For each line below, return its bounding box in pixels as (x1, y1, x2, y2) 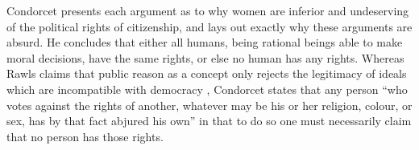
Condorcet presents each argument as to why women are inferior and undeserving (6, 2, 409, 18)
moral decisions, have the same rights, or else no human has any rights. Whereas (6, 49, 404, 66)
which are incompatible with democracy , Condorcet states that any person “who (6, 80, 408, 97)
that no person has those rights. (6, 128, 164, 144)
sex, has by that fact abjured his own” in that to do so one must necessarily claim (6, 112, 412, 129)
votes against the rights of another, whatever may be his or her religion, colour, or (6, 96, 413, 113)
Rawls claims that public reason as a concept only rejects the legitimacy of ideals (6, 65, 407, 82)
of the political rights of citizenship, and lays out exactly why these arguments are (6, 18, 413, 34)
